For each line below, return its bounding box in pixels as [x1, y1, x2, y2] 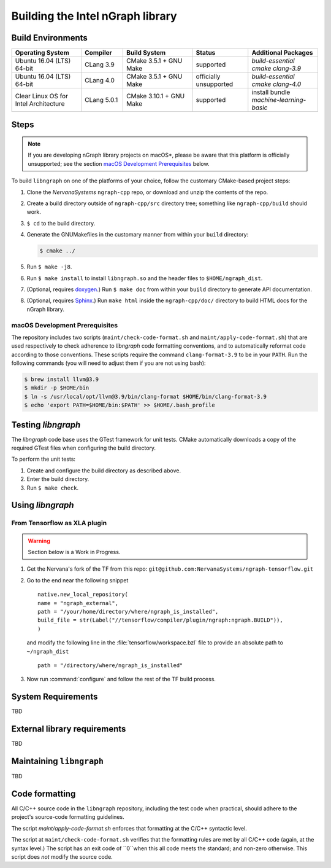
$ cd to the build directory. [26, 219, 96, 227]
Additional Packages [251, 49, 313, 57]
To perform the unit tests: [11, 455, 76, 463]
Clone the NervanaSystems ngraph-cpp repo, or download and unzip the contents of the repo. [26, 188, 268, 196]
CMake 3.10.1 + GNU [126, 92, 185, 101]
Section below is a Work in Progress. [28, 549, 121, 556]
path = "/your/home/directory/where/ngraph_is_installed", [37, 608, 219, 615]
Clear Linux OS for [15, 92, 69, 101]
